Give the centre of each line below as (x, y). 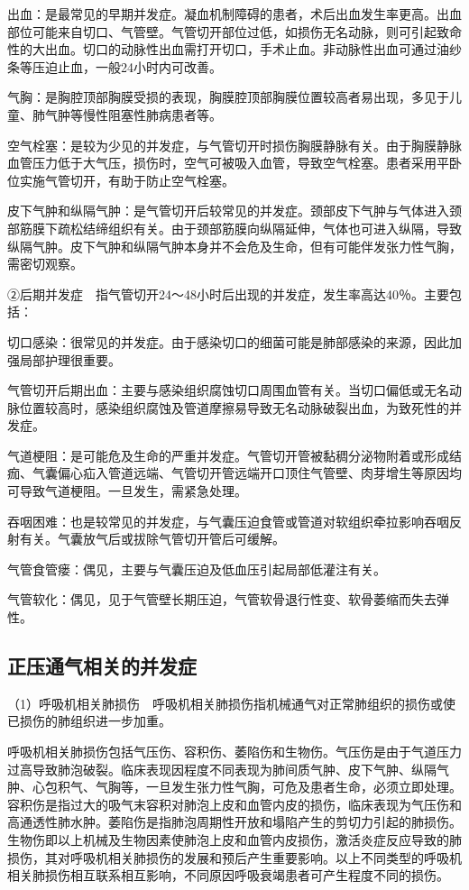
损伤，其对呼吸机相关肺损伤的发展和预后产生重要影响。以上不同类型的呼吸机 (234, 857)
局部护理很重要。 (70, 359)
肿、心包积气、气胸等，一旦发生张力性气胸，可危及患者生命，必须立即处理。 (234, 787)
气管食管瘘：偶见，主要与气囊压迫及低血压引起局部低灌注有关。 (197, 569)
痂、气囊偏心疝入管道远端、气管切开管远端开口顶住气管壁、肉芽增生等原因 (228, 473)
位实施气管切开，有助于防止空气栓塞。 (121, 180)
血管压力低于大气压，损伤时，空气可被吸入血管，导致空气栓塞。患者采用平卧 (234, 163)
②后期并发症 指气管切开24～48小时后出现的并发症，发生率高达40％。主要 (228, 294)
